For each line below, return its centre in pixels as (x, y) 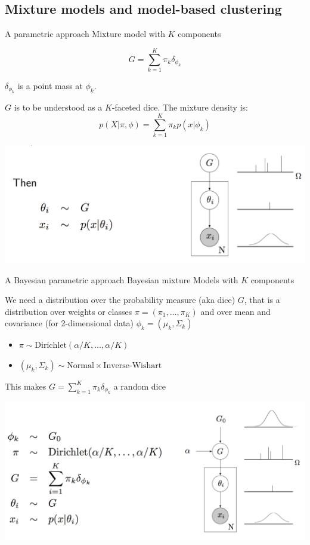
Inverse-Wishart (133, 365)
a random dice (139, 386)
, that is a (262, 300)
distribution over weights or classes (69, 311)
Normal (80, 365)
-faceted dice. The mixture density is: (180, 107)
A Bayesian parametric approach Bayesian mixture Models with (122, 279)
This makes (26, 386)
